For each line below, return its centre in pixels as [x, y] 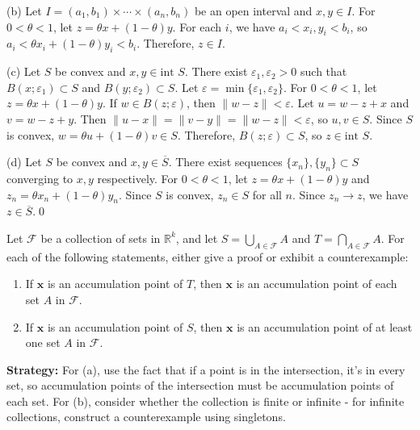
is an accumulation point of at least [325, 326]
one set [43, 342]
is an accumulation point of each [317, 284]
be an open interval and [253, 10]
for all [267, 194]
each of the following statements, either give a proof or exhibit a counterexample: [208, 256]
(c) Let [24, 71]
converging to [40, 178]
